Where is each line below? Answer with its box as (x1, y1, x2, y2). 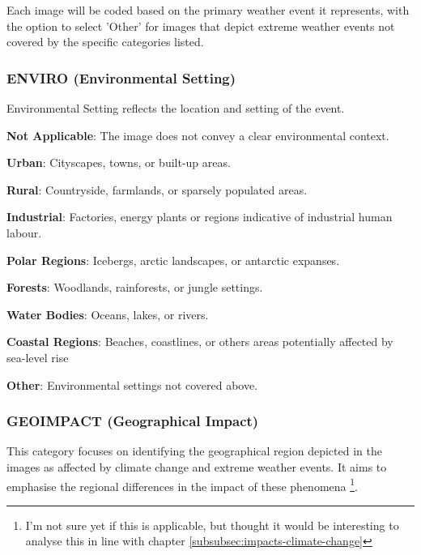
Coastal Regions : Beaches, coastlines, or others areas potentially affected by (6, 333, 393, 350)
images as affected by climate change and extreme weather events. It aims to (6, 458, 387, 475)
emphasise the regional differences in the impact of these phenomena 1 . (6, 475, 358, 494)
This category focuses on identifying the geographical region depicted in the (6, 442, 382, 459)
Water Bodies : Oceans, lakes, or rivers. (6, 305, 209, 322)
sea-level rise (6, 348, 69, 365)
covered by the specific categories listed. (6, 33, 204, 50)
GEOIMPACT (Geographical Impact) (6, 411, 259, 431)
